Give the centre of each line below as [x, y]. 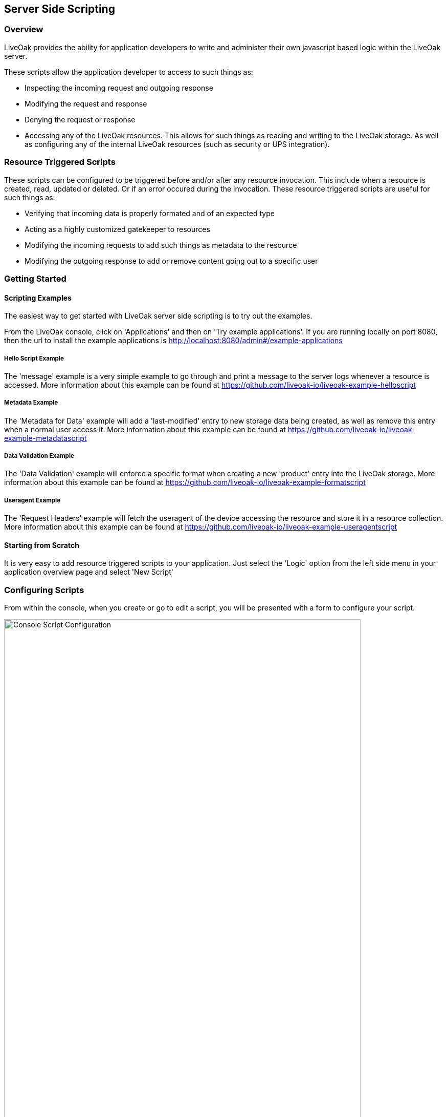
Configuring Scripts [44, 590]
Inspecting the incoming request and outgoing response [119, 88]
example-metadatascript [46, 438]
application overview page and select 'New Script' [89, 572]
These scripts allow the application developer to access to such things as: [129, 72]
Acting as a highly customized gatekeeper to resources [117, 229]
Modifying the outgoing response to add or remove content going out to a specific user [171, 261]
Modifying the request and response [86, 103]
